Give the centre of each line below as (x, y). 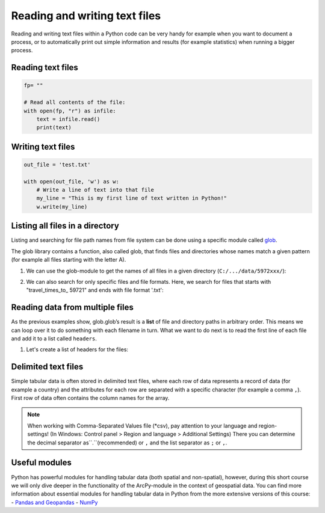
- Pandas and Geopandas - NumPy (54, 502)
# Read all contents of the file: (75, 103)
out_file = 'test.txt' (57, 164)
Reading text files (45, 68)
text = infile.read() (68, 119)
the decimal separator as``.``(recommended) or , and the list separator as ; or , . (127, 443)
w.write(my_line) (62, 207)
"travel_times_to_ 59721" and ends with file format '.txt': (95, 290)
